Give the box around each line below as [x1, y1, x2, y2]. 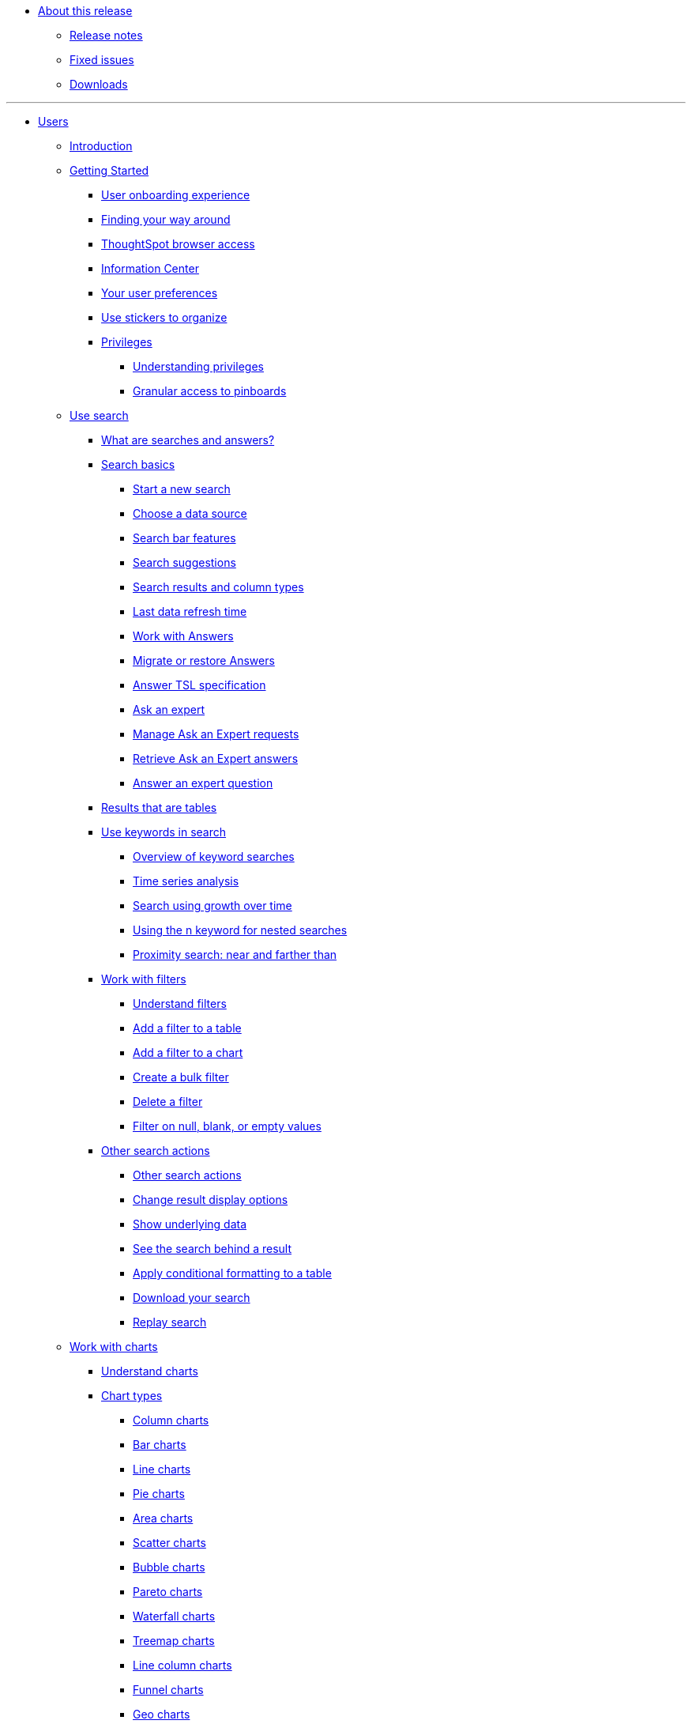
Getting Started [70, 164, 149, 177]
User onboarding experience [101, 188, 250, 202]
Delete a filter [133, 1095, 203, 1108]
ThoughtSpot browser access [101, 237, 255, 251]
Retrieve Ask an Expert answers [133, 752, 299, 765]
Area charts [133, 1511, 194, 1525]
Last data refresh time [133, 605, 247, 618]
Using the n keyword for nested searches [133, 923, 348, 937]
